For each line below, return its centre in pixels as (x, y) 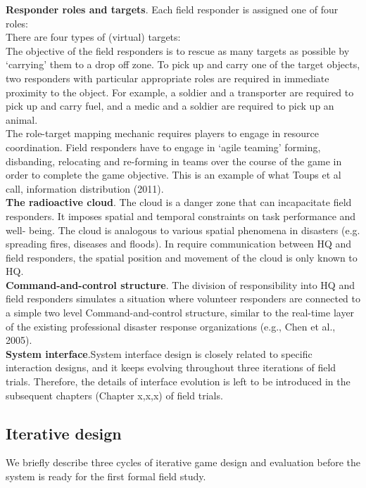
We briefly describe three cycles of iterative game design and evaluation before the (183, 462)
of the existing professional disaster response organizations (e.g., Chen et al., (171, 326)
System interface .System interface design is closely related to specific (159, 353)
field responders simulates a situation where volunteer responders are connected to (183, 298)
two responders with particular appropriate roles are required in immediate (168, 78)
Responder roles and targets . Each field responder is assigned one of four (172, 9)
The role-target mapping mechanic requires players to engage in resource (162, 133)
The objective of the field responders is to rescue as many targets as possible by (178, 50)
